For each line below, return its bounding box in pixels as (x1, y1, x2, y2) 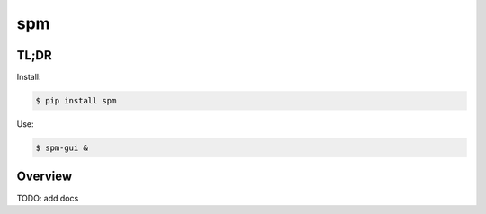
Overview (16, 169, 73, 184)
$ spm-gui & (35, 143, 89, 153)
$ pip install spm (35, 95, 117, 106)
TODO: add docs (16, 192, 79, 203)
